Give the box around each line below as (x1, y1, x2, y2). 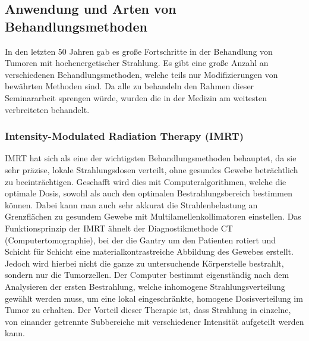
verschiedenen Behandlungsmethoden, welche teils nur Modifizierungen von (5, 68, 278, 80)
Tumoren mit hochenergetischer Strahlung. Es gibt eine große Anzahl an (5, 57, 269, 69)
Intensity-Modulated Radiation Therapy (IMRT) (5, 129, 244, 143)
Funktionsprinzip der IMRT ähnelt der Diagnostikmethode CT (5, 221, 233, 234)
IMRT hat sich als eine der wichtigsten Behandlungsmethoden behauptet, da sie (5, 152, 297, 164)
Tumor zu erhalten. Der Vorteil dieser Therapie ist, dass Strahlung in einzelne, (5, 304, 291, 316)
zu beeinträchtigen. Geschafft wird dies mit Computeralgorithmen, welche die (5, 175, 286, 187)
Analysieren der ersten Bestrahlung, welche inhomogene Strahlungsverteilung (5, 280, 285, 292)
